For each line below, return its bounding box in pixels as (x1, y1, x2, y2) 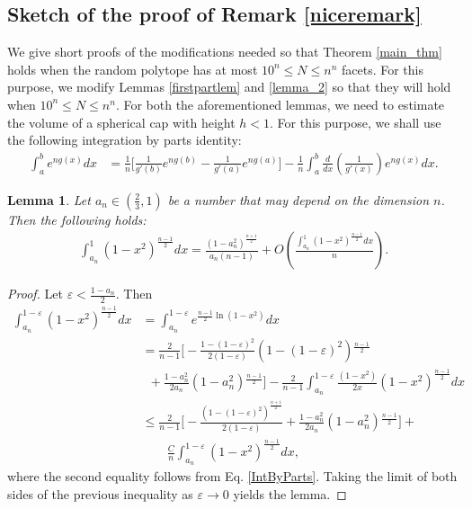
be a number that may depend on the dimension (167, 190, 430, 209)
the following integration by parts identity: (7, 130, 242, 149)
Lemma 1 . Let (7, 190, 91, 209)
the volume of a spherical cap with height (7, 112, 236, 131)
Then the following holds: (7, 210, 147, 228)
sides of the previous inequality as (7, 484, 193, 503)
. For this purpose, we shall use (270, 112, 441, 131)
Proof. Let (7, 284, 63, 303)
